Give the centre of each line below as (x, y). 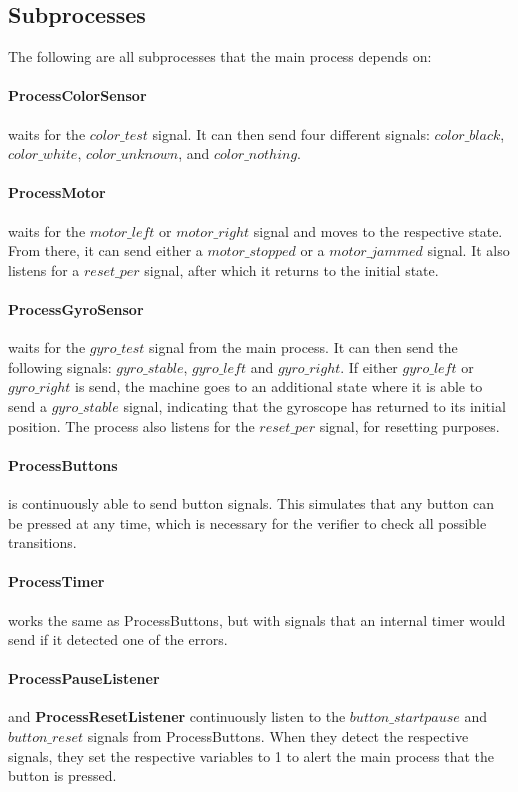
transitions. (42, 542)
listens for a (44, 269)
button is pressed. (62, 775)
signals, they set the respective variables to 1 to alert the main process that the (251, 755)
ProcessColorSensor (77, 95)
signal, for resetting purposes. (409, 425)
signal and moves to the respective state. (378, 230)
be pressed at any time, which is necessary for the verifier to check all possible (247, 522)
